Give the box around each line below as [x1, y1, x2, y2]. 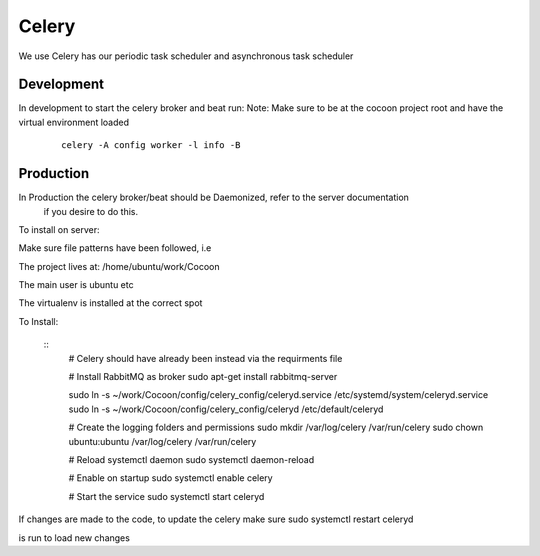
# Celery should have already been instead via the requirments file [68, 352, 343, 364]
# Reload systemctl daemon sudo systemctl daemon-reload [68, 454, 315, 465]
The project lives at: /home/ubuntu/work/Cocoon [18, 260, 220, 272]
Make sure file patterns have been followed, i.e [18, 242, 212, 254]
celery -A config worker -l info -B [61, 140, 241, 151]
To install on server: [18, 223, 100, 235]
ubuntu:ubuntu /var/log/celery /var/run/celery [68, 435, 257, 447]
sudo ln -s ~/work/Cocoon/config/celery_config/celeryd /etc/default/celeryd [68, 403, 384, 415]
